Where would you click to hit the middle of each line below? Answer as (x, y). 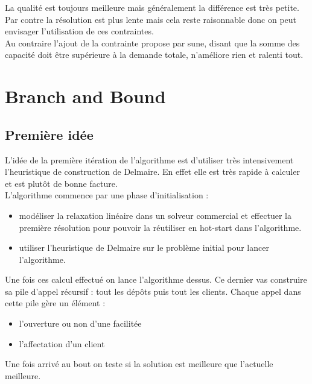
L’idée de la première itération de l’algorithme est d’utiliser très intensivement (149, 159)
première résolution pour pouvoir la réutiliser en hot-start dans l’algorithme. (160, 227)
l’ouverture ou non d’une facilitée (80, 323)
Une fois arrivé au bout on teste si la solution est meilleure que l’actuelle (139, 364)
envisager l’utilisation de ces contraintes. (79, 31)
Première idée (49, 134)
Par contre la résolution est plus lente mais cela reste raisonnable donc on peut (151, 19)
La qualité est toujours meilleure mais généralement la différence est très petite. (152, 7)
